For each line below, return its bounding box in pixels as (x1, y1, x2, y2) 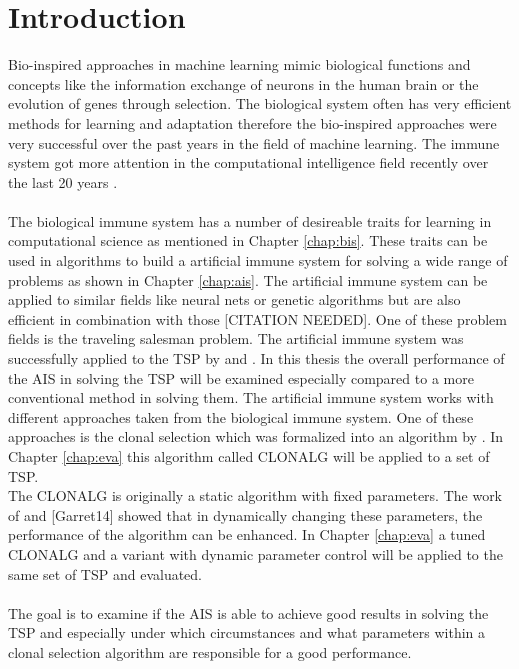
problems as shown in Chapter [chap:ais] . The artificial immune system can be (8, 269, 488, 290)
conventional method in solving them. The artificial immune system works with (8, 387, 494, 408)
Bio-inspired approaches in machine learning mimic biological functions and (8, 54, 471, 75)
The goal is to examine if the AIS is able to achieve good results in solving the (8, 602, 489, 623)
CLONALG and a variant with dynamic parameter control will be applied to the (8, 543, 503, 564)
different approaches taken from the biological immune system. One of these (8, 406, 474, 427)
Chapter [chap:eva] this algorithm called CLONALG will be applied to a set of (8, 446, 490, 466)
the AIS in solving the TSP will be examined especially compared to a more (8, 367, 474, 388)
